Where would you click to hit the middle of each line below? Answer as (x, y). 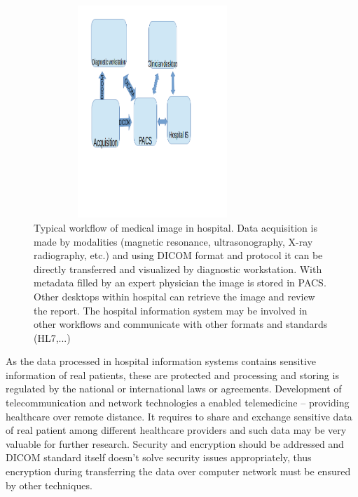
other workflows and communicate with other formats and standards (181, 324)
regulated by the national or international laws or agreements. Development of (174, 389)
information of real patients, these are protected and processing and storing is (172, 375)
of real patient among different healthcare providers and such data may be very (176, 430)
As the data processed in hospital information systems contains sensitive (161, 361)
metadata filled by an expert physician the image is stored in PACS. (180, 283)
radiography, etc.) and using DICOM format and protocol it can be (178, 255)
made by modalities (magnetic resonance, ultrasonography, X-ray (173, 241)
